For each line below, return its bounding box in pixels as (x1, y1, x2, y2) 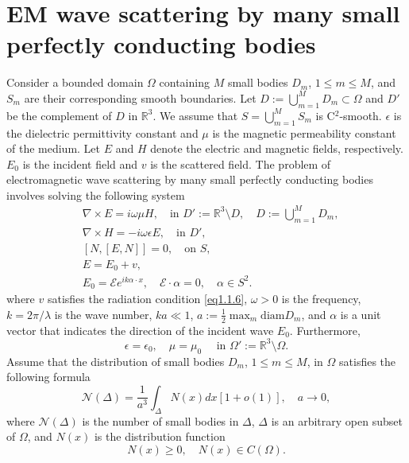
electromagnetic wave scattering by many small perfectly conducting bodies (6, 171, 373, 188)
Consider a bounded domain (6, 74, 144, 91)
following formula (6, 368, 91, 385)
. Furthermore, (289, 321, 361, 338)
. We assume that (152, 107, 238, 123)
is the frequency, (281, 290, 361, 307)
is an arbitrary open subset (271, 412, 403, 429)
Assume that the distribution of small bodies (6, 352, 225, 369)
